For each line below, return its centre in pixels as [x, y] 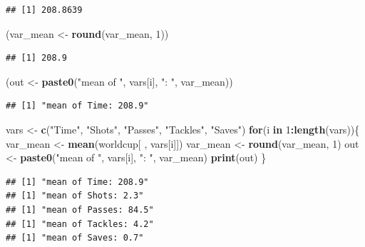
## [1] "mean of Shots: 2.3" [75, 196]
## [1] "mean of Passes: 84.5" [80, 210]
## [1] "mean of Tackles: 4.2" [80, 224]
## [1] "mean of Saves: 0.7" [75, 238]
